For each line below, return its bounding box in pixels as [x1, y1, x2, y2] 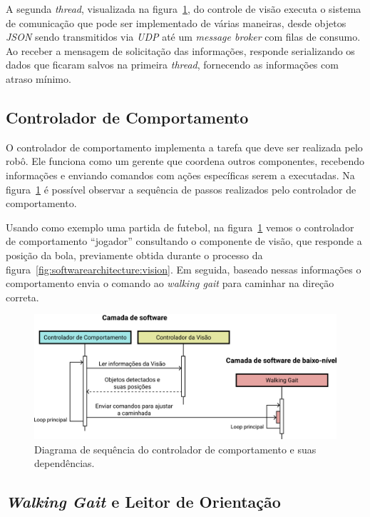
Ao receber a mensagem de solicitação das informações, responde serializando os [6, 43, 355, 58]
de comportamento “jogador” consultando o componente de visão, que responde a [6, 234, 362, 249]
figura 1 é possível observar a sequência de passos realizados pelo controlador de [6, 181, 356, 196]
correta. [6, 289, 39, 304]
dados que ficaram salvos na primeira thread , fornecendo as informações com [6, 57, 339, 72]
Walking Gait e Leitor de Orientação [6, 491, 281, 513]
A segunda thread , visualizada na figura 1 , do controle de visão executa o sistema [6, 1, 361, 16]
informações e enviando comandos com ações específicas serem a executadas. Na [6, 167, 355, 182]
